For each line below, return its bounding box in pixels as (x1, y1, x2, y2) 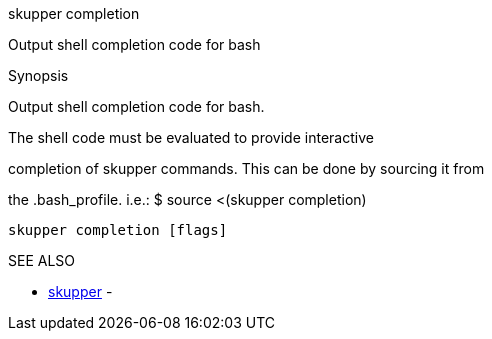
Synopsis (8, 67, 69, 84)
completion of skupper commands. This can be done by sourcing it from (8, 160, 485, 177)
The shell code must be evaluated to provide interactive (8, 129, 374, 146)
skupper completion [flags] (8, 222, 228, 238)
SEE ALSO (8, 252, 76, 269)
